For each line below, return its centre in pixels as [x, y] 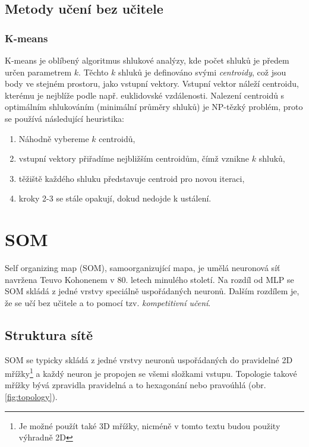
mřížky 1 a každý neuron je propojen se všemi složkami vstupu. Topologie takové [151, 372]
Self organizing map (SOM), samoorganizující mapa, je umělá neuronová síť [143, 268]
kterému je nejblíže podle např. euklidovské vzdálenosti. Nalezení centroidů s [145, 95]
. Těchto [94, 72]
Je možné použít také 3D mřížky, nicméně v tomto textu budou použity [149, 425]
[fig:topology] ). [31, 397]
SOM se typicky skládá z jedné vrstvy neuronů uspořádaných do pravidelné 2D [149, 359]
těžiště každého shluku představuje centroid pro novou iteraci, [132, 178]
